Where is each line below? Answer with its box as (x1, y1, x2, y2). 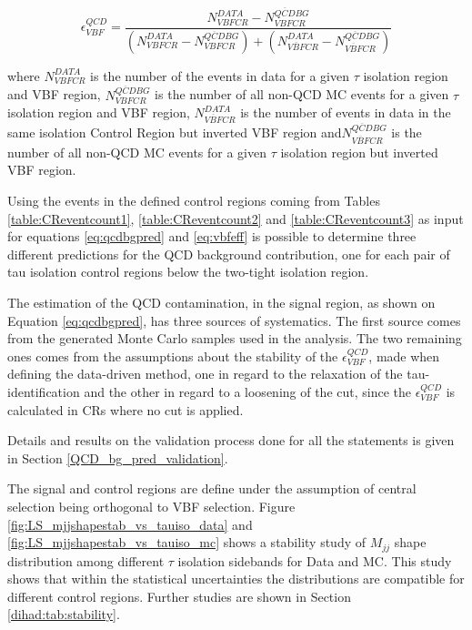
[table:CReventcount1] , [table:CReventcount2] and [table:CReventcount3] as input (7, 208, 464, 228)
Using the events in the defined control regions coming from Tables (7, 191, 380, 210)
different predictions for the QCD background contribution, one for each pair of (7, 244, 450, 263)
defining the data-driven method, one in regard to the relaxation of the (7, 364, 403, 383)
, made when (368, 346, 440, 365)
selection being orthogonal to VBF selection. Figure (7, 496, 296, 515)
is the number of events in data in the (240, 103, 451, 122)
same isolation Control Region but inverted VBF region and (7, 122, 342, 141)
